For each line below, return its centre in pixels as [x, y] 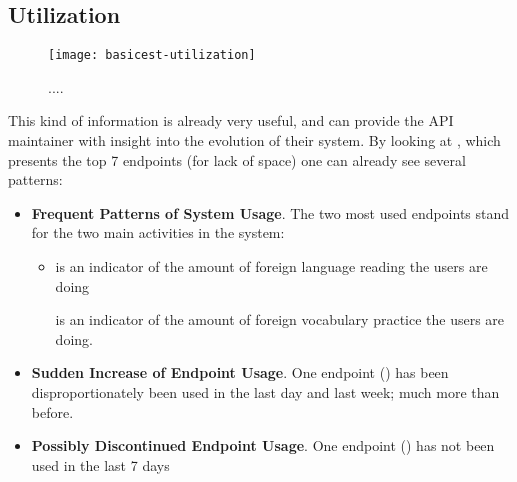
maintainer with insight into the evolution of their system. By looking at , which [254, 140]
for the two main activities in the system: [158, 232]
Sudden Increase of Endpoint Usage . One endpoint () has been [240, 372]
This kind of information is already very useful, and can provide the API [231, 120]
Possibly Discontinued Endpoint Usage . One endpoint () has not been [263, 445]
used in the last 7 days [100, 464]
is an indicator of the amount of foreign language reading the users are [271, 266]
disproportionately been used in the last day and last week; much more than [265, 391]
